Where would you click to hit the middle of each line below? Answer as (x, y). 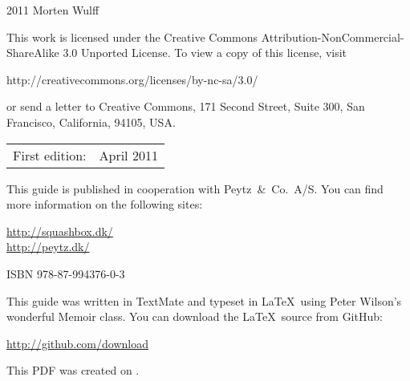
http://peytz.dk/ (48, 247)
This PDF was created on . (73, 370)
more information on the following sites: (105, 204)
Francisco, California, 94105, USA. (91, 122)
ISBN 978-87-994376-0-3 (66, 273)
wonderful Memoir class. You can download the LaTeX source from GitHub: (195, 316)
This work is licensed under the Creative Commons (132, 36)
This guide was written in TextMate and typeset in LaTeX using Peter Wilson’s (204, 300)
